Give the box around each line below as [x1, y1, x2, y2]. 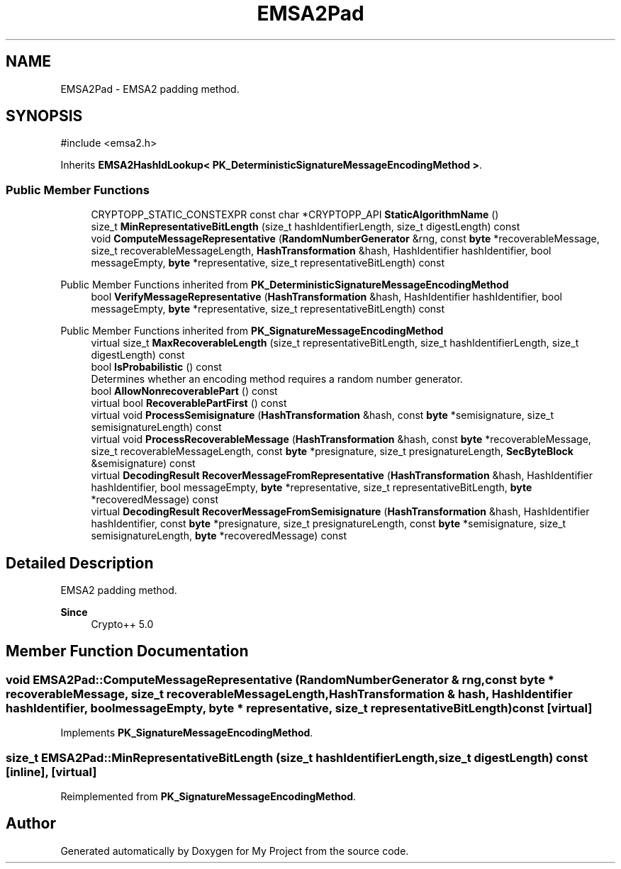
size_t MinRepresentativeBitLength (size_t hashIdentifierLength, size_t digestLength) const [91, 220, 520, 233]
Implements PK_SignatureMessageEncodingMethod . [60, 727, 313, 739]
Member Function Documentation [6, 642, 249, 661]
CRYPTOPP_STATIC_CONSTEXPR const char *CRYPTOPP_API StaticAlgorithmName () [91, 208, 499, 221]
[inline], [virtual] [6, 764, 97, 779]
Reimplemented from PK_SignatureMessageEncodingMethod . [60, 790, 357, 802]
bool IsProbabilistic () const [91, 361, 222, 374]
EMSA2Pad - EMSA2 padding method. [60, 82, 240, 95]
